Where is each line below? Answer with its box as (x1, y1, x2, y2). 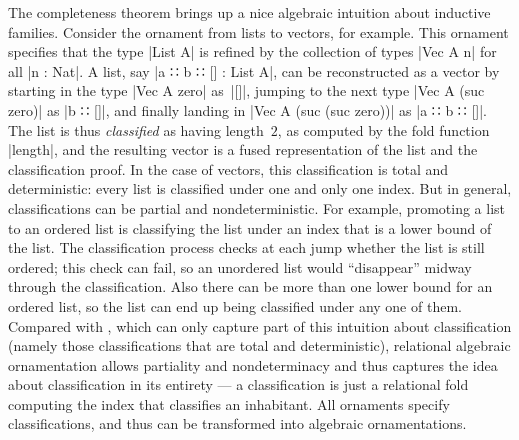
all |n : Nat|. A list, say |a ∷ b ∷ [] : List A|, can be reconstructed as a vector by (8, 60, 500, 81)
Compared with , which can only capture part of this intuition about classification (8, 315, 512, 336)
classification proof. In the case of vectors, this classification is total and (8, 158, 449, 179)
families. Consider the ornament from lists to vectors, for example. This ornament (8, 21, 509, 42)
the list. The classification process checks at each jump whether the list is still (8, 237, 485, 258)
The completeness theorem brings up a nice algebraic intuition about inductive (8, 2, 491, 22)
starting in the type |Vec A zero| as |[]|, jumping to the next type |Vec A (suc (8, 80, 485, 101)
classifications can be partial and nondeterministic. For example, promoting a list (8, 197, 505, 218)
